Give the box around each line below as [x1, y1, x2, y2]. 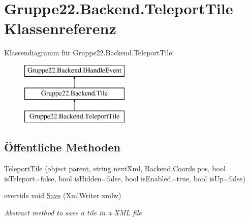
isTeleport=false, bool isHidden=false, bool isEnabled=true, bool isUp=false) [4, 173, 245, 183]
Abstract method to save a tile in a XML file [4, 207, 142, 217]
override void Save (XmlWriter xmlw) [4, 190, 121, 201]
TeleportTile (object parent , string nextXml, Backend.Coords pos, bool [4, 163, 226, 174]
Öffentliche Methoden [4, 139, 120, 155]
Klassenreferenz [4, 18, 116, 39]
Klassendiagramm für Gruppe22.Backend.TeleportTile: [4, 47, 174, 58]
